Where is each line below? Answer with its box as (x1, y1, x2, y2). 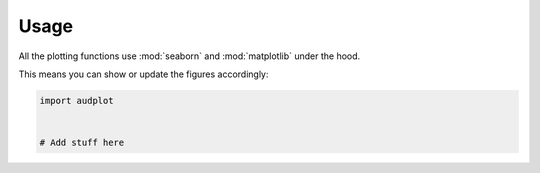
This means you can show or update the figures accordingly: (18, 68, 269, 80)
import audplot (39, 95, 114, 106)
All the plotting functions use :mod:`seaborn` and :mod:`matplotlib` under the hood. (18, 50, 361, 62)
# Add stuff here (39, 137, 125, 149)
